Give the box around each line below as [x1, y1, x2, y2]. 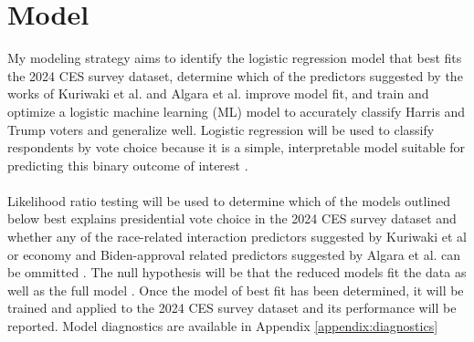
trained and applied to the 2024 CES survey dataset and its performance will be [7, 298, 457, 317]
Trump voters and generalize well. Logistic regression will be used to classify [7, 119, 435, 139]
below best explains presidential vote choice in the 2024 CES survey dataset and [7, 209, 457, 228]
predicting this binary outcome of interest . [7, 155, 248, 174]
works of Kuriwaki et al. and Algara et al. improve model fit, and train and [7, 84, 429, 103]
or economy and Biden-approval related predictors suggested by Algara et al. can [7, 244, 461, 264]
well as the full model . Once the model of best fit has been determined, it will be [7, 280, 464, 299]
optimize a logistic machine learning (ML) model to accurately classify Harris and [7, 101, 466, 120]
